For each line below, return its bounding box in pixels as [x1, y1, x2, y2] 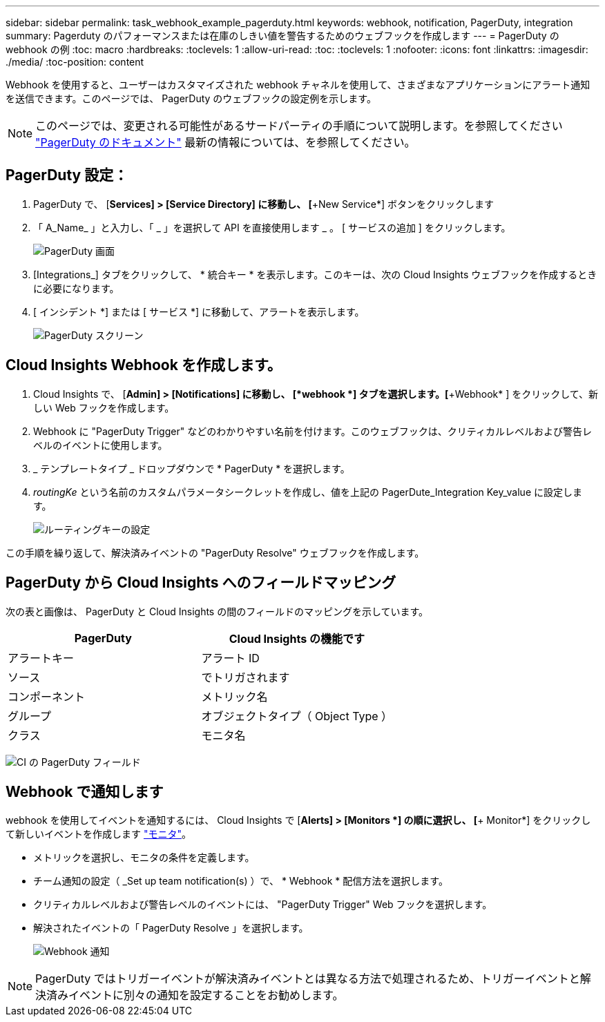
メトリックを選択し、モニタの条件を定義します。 [33, 851, 255, 864]
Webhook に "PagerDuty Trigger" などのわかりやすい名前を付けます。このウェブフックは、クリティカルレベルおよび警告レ [33, 425, 592, 437]
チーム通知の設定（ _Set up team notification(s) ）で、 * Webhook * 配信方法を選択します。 [33, 875, 448, 887]
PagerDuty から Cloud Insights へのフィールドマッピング [6, 574, 396, 592]
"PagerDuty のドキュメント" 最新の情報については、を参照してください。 [35, 135, 416, 149]
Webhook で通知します [6, 782, 164, 800]
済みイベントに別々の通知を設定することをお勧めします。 [46, 988, 344, 1003]
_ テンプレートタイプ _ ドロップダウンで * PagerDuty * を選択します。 [33, 462, 350, 474]
